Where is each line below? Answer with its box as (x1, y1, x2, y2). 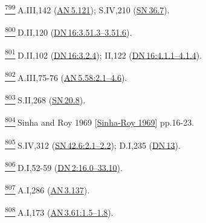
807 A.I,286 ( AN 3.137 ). (5, 182, 90, 196)
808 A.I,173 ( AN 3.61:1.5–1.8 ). (5, 204, 114, 218)
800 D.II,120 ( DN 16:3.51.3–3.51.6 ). (5, 24, 132, 38)
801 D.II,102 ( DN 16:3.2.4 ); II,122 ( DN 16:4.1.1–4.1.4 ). (5, 47, 202, 61)
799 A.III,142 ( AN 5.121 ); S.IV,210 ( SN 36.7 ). (5, 2, 170, 16)
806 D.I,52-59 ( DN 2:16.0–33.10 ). (5, 159, 123, 173)
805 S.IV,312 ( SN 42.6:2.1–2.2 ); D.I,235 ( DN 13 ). (5, 137, 181, 151)
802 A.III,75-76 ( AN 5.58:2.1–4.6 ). (5, 69, 127, 83)
